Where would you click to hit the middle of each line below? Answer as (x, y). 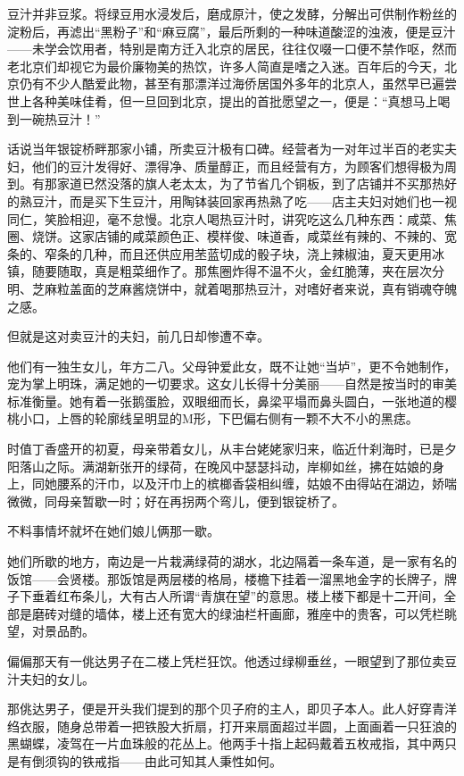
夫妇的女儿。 (57, 678)
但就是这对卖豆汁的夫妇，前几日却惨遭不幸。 (138, 336)
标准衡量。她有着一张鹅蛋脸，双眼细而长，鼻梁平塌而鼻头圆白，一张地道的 (226, 401)
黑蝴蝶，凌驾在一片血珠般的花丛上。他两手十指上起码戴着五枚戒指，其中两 (226, 743)
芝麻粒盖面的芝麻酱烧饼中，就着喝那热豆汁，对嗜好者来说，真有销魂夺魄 (244, 288)
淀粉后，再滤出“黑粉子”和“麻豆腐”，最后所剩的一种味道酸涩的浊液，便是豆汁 (232, 31)
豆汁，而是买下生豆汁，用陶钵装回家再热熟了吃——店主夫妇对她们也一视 (244, 200)
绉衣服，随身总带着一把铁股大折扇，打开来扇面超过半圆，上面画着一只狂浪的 (232, 726)
